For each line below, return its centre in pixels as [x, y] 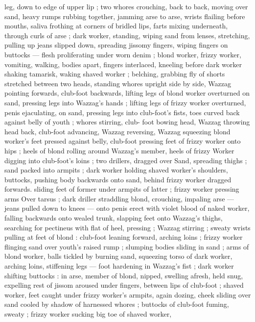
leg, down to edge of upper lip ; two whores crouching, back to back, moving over [126, 6]
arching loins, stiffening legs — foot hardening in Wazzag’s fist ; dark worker [119, 266]
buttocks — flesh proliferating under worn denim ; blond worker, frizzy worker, [123, 54]
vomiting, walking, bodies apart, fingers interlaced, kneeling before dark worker [123, 64]
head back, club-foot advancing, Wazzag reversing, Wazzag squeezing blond [117, 131]
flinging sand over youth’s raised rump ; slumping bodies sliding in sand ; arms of [127, 246]
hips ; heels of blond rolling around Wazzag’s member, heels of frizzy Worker [119, 150]
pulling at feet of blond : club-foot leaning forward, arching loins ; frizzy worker [124, 237]
